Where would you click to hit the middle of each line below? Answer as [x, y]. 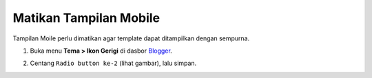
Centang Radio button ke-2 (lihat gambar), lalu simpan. [113, 63]
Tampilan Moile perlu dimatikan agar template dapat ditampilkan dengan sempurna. [131, 38]
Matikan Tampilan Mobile [86, 18]
